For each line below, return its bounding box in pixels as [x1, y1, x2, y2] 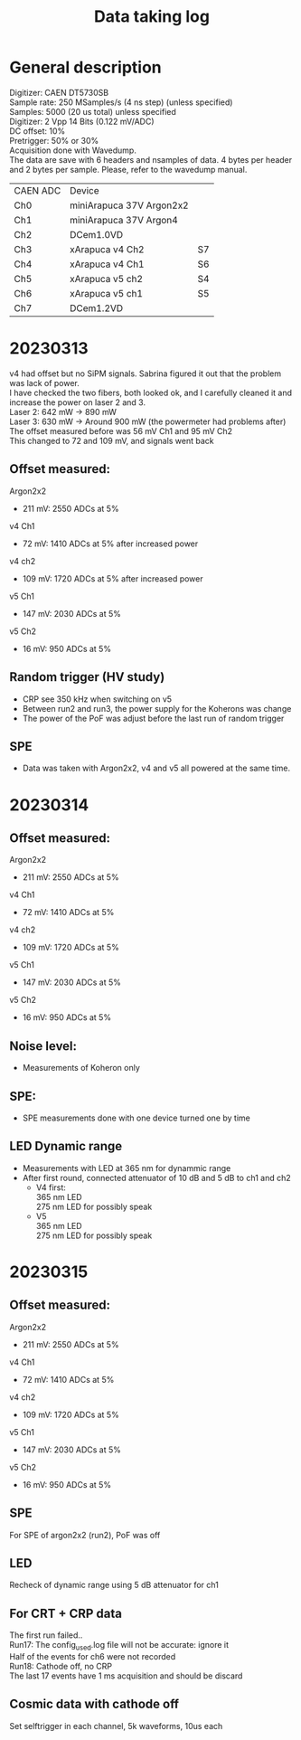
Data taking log [93, 6, 211, 27]
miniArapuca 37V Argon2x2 [69, 199, 189, 212]
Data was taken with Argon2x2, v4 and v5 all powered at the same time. [22, 762, 291, 774]
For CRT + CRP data [9, 1605, 122, 1621]
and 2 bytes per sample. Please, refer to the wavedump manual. [9, 164, 248, 175]
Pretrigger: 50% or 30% [9, 135, 99, 146]
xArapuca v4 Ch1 [69, 258, 145, 270]
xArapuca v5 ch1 [69, 287, 143, 299]
